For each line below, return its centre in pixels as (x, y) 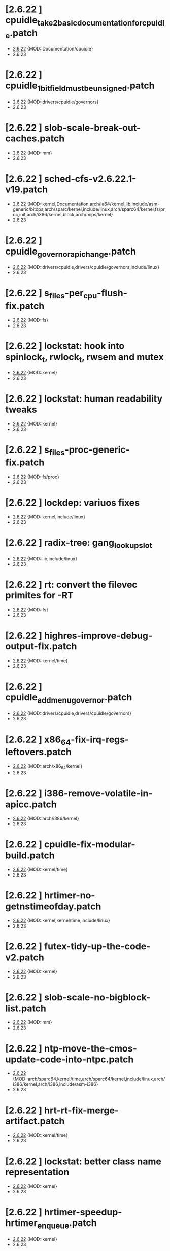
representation (37, 1172)
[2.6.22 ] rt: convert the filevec (72, 585)
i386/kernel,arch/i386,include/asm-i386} (55, 1084)
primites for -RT (39, 596)
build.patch (30, 855)
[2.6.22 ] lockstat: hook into (65, 346)
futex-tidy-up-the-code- (97, 946)
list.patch (26, 1008)
